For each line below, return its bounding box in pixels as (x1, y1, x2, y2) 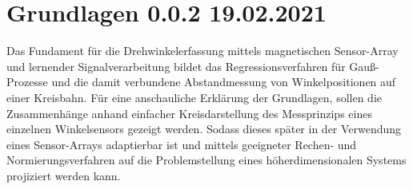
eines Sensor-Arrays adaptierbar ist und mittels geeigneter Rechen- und (6, 136, 357, 152)
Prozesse (6, 73, 48, 90)
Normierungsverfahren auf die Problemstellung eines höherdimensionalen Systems (6, 152, 407, 168)
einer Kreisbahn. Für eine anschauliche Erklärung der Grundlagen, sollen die (6, 89, 382, 105)
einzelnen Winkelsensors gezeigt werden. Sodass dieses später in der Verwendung (6, 120, 402, 137)
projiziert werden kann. (6, 167, 121, 183)
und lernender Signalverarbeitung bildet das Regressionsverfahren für (6, 57, 346, 74)
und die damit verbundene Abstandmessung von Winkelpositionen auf (51, 73, 396, 90)
